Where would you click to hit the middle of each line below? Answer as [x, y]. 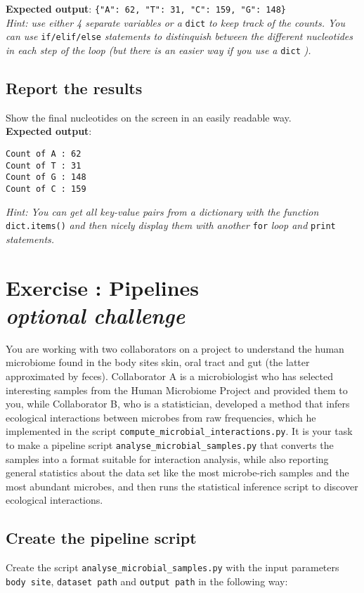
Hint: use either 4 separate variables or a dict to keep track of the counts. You [176, 22]
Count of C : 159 [46, 189]
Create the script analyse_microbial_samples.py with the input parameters [173, 567]
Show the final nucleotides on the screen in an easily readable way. [149, 117]
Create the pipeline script [101, 538]
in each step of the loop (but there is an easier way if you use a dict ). [158, 50]
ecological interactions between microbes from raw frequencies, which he [161, 417]
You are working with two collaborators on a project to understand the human [175, 348]
